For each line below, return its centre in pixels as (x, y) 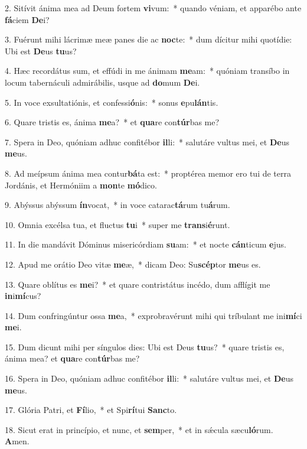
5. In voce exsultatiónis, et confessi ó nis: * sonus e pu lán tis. (112, 102)
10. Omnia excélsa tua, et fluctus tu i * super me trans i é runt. (117, 224)
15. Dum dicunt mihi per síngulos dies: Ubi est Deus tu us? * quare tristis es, (145, 346)
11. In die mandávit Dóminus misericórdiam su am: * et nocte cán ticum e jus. (146, 244)
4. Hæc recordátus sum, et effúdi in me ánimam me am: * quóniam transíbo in (147, 71)
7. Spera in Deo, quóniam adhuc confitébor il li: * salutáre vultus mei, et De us (147, 141)
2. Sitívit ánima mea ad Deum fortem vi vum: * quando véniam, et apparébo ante (153, 8)
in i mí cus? (23, 296)
